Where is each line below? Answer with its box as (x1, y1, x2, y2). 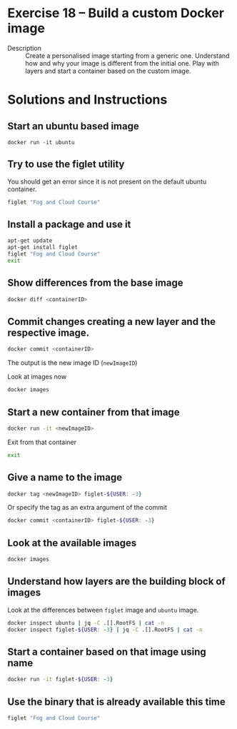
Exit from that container (7, 438, 77, 446)
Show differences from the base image (7, 277, 183, 289)
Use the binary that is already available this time (7, 695, 226, 708)
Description (7, 44, 41, 52)
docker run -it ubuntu (7, 139, 75, 146)
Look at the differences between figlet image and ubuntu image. (7, 605, 199, 614)
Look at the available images (7, 537, 137, 549)
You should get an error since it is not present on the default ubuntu (7, 177, 207, 186)
